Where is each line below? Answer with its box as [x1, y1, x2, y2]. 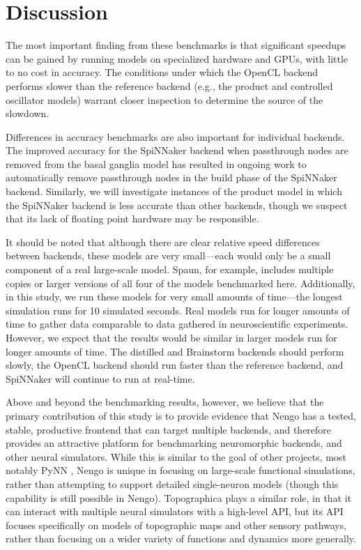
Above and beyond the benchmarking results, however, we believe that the [6, 395, 324, 409]
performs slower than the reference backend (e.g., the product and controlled [6, 78, 333, 93]
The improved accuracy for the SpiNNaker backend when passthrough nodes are [6, 143, 348, 158]
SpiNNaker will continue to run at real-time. [6, 371, 195, 385]
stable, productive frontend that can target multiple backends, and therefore [6, 422, 332, 436]
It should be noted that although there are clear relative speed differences [6, 234, 320, 249]
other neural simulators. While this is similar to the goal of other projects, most [6, 449, 346, 464]
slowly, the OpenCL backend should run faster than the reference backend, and [6, 358, 344, 372]
